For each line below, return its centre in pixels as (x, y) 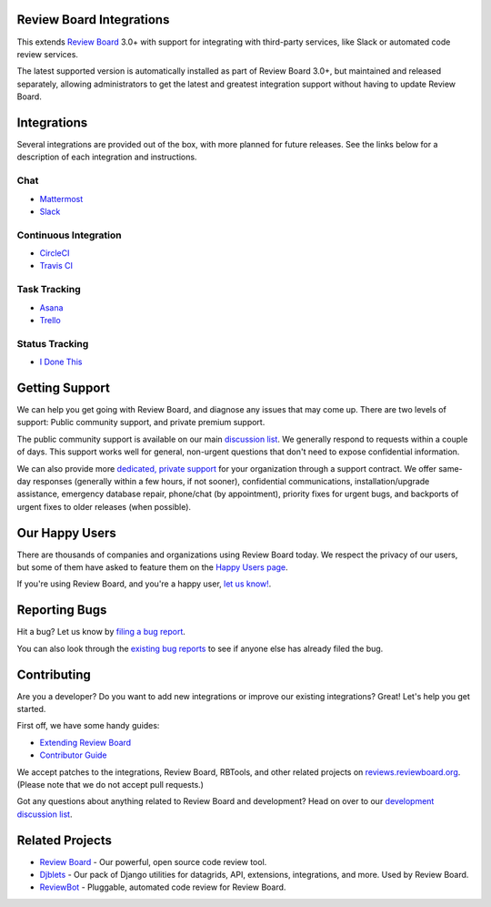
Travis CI (56, 266)
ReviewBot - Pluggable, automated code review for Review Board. (163, 887)
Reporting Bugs (62, 610)
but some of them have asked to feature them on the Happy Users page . (152, 567)
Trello (50, 320)
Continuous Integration (69, 235)
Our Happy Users (67, 533)
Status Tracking (53, 343)
